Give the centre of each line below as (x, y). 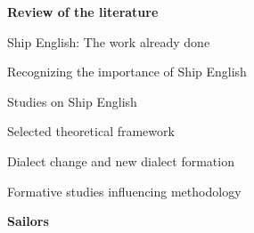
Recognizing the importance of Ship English (127, 72)
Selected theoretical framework (91, 131)
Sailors (28, 221)
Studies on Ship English (72, 101)
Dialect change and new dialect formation (121, 161)
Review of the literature (83, 12)
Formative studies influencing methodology (124, 191)
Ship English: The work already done (109, 41)
